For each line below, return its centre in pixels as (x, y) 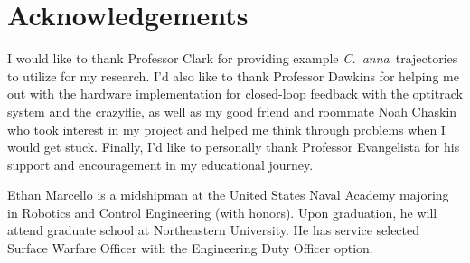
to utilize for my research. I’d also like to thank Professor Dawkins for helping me (233, 75)
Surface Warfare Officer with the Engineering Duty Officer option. (190, 248)
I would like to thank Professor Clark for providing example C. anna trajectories (233, 58)
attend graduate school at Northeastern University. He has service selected (214, 230)
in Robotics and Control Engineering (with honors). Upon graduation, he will (222, 212)
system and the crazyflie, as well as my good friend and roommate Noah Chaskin (232, 111)
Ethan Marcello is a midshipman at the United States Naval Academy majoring (228, 195)
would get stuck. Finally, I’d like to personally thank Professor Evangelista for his (234, 147)
